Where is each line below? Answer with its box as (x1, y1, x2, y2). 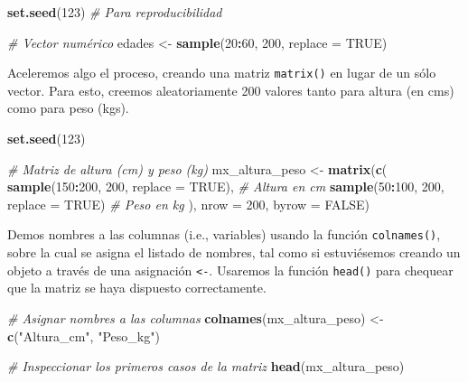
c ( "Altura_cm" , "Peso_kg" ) (7, 326, 160, 345)
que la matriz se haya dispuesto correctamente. (7, 278, 267, 297)
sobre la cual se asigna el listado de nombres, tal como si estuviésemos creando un (7, 243, 461, 262)
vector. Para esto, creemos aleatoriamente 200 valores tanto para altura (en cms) (7, 80, 454, 99)
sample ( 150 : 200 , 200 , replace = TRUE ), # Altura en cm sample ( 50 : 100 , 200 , (7, 177, 445, 196)
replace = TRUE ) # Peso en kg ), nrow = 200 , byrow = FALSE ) (7, 194, 370, 213)
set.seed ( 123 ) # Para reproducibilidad (7, 3, 222, 21)
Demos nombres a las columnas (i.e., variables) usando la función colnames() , (7, 225, 441, 244)
